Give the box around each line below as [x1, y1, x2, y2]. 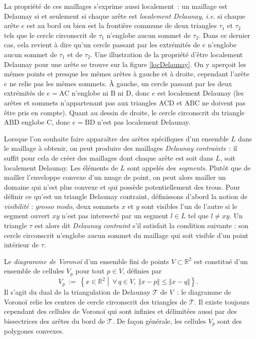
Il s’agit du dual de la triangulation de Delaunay [4, 287, 150, 297]
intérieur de [4, 239, 39, 250]
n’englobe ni [72, 88, 109, 98]
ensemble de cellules [4, 266, 64, 276]
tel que [188, 210, 209, 221]
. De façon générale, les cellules [112, 315, 206, 326]
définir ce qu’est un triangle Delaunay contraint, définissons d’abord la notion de [4, 191, 248, 202]
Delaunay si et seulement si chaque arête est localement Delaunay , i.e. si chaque [4, 10, 246, 21]
